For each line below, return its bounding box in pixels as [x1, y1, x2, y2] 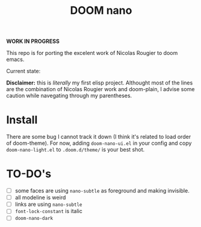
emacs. [6, 56, 25, 63]
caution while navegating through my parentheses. [6, 92, 132, 100]
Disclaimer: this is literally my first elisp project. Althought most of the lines [6, 79, 193, 86]
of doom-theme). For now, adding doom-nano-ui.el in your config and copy [6, 139, 192, 147]
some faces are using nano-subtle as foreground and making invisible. [14, 187, 190, 194]
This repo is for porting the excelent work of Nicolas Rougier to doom [6, 50, 178, 57]
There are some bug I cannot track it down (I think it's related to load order [6, 133, 191, 141]
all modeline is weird [14, 194, 66, 201]
